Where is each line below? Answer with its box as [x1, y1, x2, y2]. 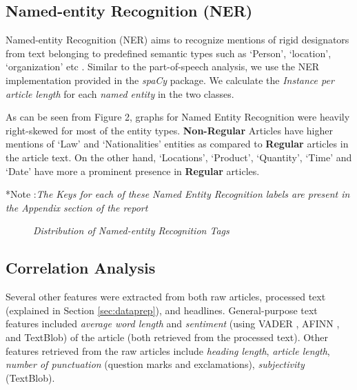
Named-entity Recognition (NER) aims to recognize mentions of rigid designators [6, 32, 349, 47]
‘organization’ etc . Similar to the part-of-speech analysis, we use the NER [6, 59, 320, 74]
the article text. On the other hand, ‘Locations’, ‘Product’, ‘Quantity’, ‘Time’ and [6, 150, 352, 164]
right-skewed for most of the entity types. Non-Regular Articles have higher [6, 123, 334, 137]
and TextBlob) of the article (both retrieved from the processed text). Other [6, 329, 329, 344]
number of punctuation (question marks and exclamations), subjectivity [6, 357, 305, 371]
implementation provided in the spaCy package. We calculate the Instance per [6, 72, 334, 87]
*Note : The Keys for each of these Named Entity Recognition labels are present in [6, 187, 350, 201]
